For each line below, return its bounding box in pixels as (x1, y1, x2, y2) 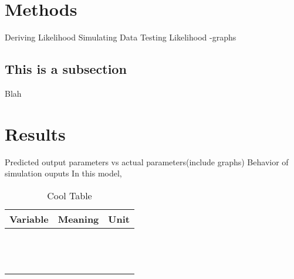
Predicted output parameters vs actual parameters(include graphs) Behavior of (5, 155, 289, 168)
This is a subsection (5, 60, 127, 78)
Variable (9, 212, 49, 226)
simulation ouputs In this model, (5, 167, 122, 179)
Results (5, 121, 66, 145)
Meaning (58, 212, 99, 226)
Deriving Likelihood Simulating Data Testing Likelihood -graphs (5, 31, 236, 43)
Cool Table (47, 188, 92, 202)
